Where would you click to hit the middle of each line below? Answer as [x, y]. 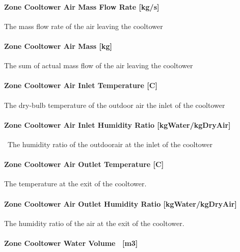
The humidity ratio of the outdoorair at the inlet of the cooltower [110, 144]
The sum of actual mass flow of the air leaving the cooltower [99, 65]
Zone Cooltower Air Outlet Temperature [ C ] [84, 164]
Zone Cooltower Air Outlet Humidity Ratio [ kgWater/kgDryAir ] [121, 203]
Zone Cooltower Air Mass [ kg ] [58, 46]
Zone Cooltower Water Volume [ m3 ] [71, 243]
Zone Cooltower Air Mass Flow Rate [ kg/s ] [82, 6]
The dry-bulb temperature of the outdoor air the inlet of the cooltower [115, 105]
